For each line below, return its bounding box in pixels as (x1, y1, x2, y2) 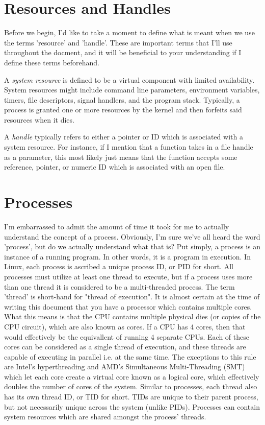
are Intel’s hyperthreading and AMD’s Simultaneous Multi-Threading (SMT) (4, 361, 245, 372)
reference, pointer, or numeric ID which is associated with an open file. (4, 161, 225, 172)
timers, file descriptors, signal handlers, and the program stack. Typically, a (4, 94, 240, 105)
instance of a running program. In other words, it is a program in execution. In (4, 251, 251, 262)
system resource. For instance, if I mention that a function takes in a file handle (4, 141, 253, 152)
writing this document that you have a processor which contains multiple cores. (4, 301, 252, 312)
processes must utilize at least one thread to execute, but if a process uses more (4, 271, 253, 281)
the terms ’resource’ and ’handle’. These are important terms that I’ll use (4, 37, 232, 48)
